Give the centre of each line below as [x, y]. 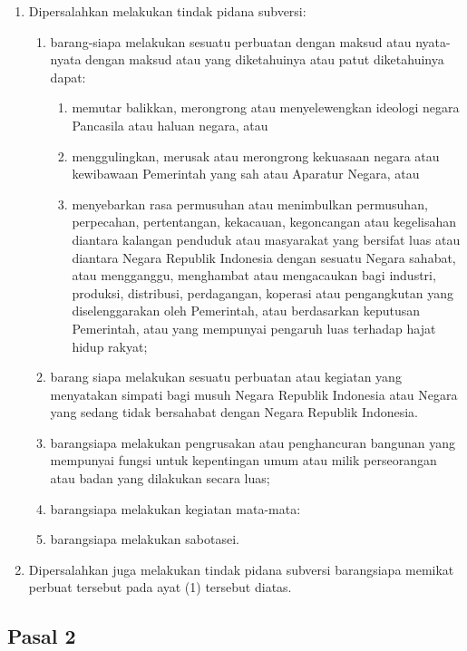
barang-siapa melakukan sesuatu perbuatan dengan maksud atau [231, 41]
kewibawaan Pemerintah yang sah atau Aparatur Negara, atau [246, 174]
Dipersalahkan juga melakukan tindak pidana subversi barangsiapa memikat [241, 569]
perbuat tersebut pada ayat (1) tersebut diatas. [160, 587]
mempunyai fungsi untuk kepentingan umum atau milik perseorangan [243, 460]
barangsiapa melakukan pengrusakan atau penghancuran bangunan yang [253, 442]
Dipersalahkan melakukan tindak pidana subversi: [167, 11]
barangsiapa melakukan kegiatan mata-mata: [175, 508]
